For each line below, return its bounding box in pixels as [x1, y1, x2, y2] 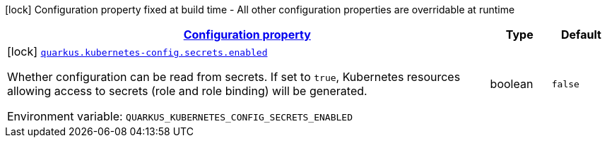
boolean [490, 77, 534, 91]
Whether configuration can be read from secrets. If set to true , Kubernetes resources [7, 70, 461, 84]
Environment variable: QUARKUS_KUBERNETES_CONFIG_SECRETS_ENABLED [7, 109, 353, 123]
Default [560, 27, 601, 42]
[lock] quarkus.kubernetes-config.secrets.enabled [7, 44, 268, 58]
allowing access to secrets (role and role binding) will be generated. [7, 84, 367, 98]
